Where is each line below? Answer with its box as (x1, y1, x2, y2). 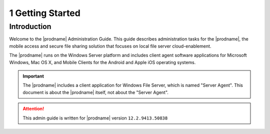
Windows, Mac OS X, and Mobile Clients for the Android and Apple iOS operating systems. (9, 59, 196, 65)
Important (22, 73, 44, 79)
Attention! (22, 105, 44, 112)
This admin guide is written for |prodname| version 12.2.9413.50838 (22, 115, 168, 121)
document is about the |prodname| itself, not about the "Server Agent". (22, 89, 168, 95)
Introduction (9, 22, 51, 31)
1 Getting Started (9, 7, 81, 18)
